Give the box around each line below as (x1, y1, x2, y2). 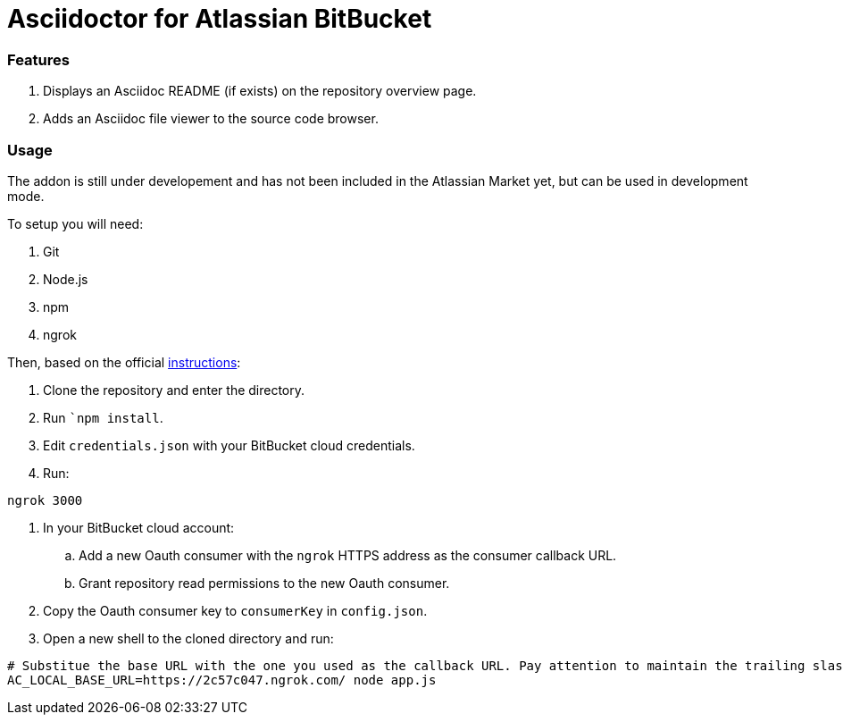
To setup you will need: (7, 215, 144, 231)
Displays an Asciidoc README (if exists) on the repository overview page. (43, 83, 477, 99)
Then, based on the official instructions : (7, 354, 241, 370)
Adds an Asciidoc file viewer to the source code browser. (43, 111, 379, 127)
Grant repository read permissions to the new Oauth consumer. (79, 575, 450, 591)
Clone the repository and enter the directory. (43, 382, 305, 398)
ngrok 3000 (7, 492, 83, 508)
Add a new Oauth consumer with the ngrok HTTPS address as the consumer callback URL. (79, 547, 617, 563)
